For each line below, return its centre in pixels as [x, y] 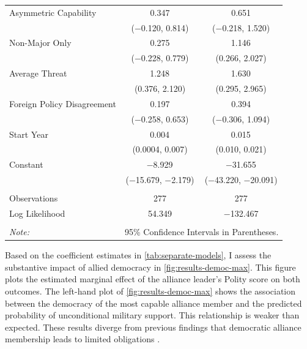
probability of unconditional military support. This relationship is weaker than [152, 315]
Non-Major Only [40, 43]
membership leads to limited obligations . [83, 339]
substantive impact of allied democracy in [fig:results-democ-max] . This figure [150, 267]
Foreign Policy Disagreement [63, 103]
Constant [26, 164]
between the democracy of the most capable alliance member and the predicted [153, 303]
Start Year [29, 134]
